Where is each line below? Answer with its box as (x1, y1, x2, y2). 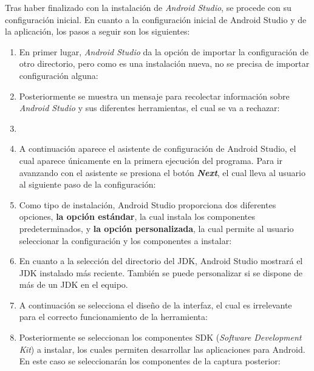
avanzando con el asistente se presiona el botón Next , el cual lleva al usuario (19, 166, 305, 179)
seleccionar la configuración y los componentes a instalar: (19, 234, 232, 247)
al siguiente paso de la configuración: (19, 178, 156, 191)
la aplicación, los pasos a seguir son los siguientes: (5, 25, 190, 38)
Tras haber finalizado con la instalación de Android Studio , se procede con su (5, 1, 292, 13)
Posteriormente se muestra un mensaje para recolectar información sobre (19, 89, 290, 102)
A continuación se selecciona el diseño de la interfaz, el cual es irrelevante (19, 298, 292, 311)
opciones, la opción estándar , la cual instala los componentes (19, 210, 255, 223)
